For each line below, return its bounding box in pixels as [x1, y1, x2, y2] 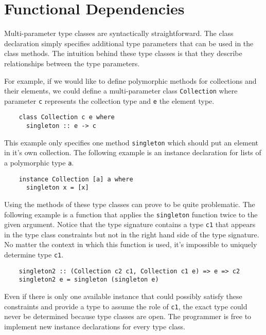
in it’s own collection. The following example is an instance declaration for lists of [4, 147, 261, 158]
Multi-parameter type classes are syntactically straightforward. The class [4, 28, 234, 39]
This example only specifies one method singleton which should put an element [4, 137, 259, 147]
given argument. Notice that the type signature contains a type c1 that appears [4, 219, 256, 230]
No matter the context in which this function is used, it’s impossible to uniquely [4, 239, 257, 250]
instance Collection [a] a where [19, 175, 133, 183]
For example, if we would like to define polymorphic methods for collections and [4, 75, 257, 86]
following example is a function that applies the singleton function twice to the [4, 209, 258, 219]
